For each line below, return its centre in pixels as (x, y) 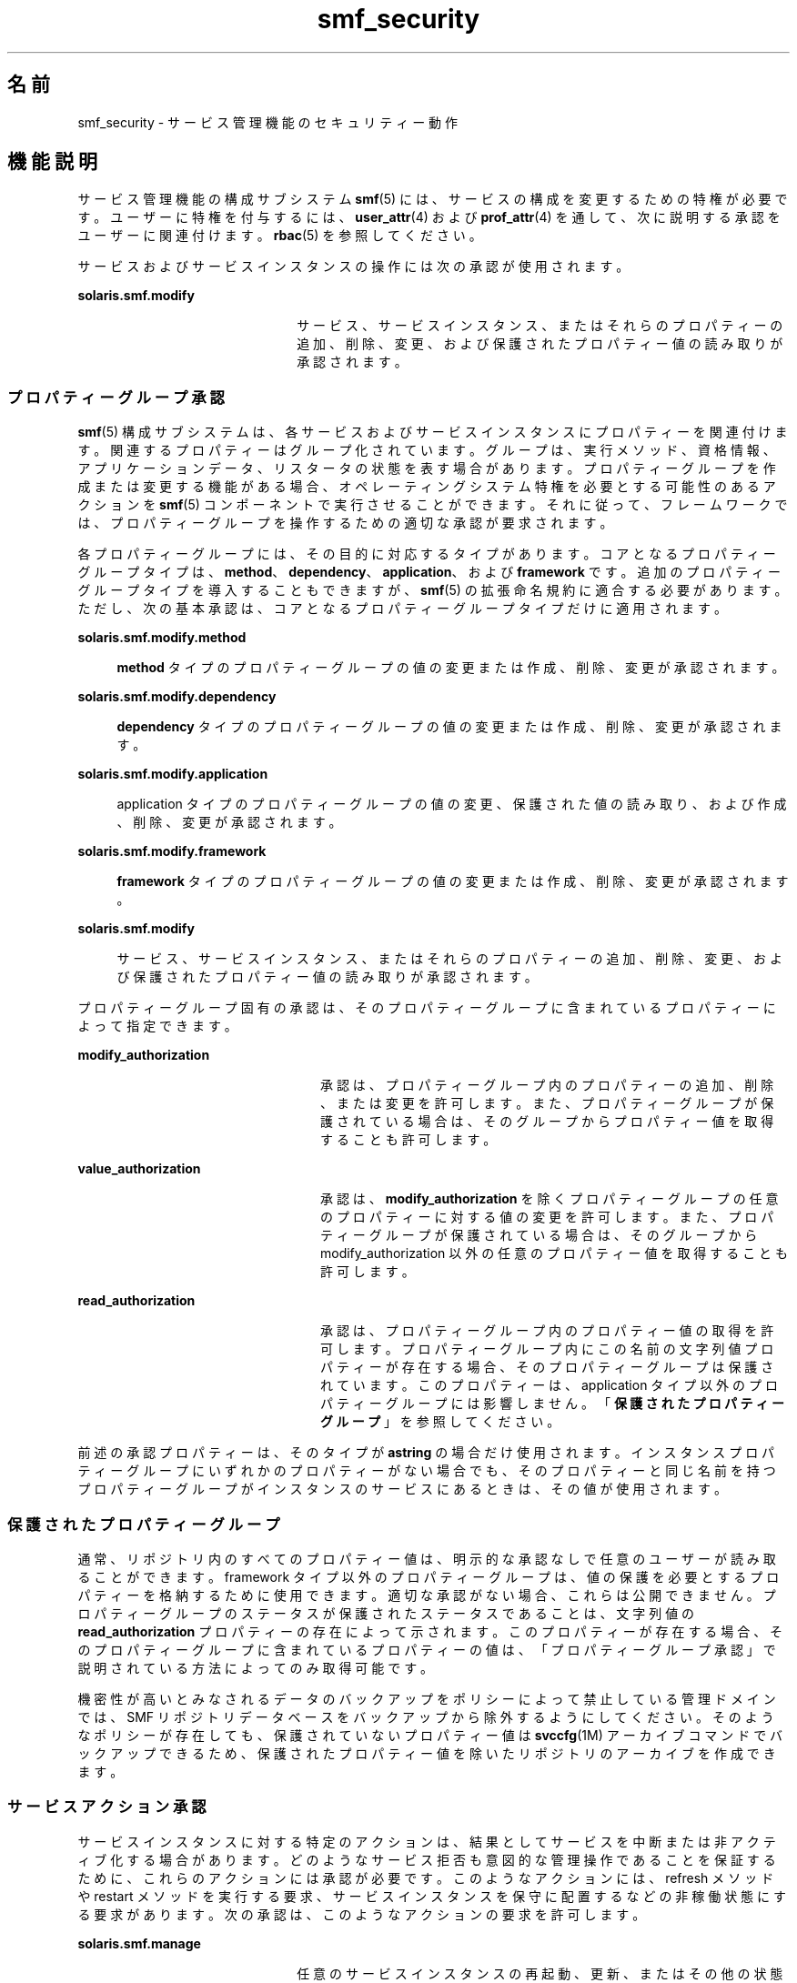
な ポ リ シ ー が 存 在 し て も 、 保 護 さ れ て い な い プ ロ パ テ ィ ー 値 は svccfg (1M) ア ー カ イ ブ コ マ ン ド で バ (430, 1735)
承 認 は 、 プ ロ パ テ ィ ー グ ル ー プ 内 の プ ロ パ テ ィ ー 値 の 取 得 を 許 (547, 1331)
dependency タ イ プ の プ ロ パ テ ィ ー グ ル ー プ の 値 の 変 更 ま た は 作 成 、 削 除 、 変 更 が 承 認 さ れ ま (449, 727)
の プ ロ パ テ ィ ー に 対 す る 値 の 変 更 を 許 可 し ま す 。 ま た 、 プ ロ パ (547, 1217)
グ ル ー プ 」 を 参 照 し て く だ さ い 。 (440, 1422)
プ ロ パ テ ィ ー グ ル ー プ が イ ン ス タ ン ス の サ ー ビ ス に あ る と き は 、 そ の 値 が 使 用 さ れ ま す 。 (402, 1489)
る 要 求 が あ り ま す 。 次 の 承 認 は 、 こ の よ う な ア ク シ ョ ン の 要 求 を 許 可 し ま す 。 (362, 1914)
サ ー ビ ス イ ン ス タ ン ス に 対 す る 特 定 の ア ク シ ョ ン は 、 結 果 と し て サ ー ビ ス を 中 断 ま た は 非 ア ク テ (427, 1841)
